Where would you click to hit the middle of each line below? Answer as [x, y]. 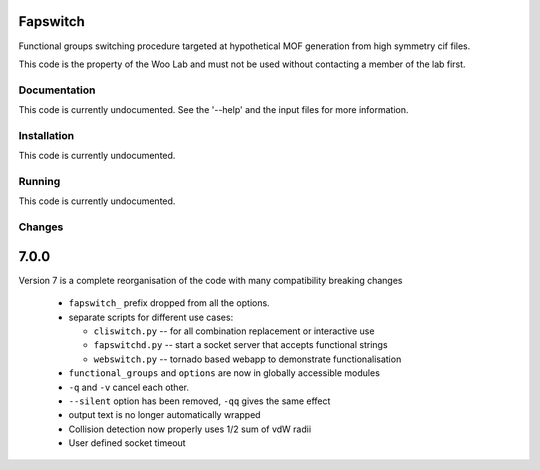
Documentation [57, 90]
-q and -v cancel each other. [129, 387]
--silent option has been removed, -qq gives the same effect [199, 401]
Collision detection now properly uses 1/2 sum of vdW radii [190, 429]
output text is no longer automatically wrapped [164, 415]
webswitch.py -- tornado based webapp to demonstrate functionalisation [247, 359]
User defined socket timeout [127, 443]
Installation [46, 135]
